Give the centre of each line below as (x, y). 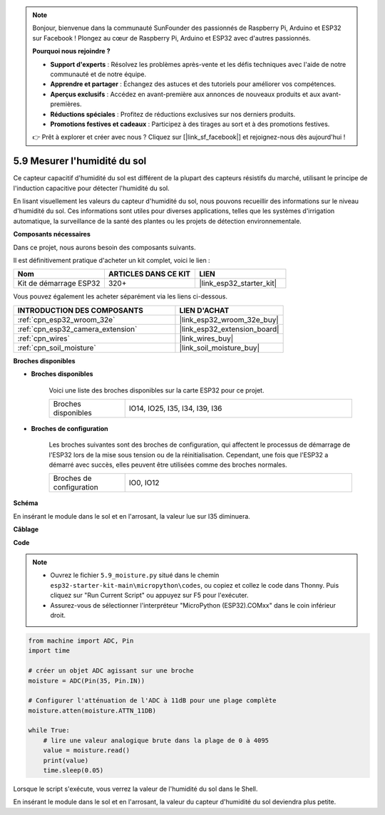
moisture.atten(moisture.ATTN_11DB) (92, 710)
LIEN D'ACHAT (204, 310)
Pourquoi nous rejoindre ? (71, 51)
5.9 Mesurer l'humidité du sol (80, 161)
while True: (49, 731)
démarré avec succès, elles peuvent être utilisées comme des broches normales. (168, 465)
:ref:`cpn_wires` (44, 338)
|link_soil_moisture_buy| (220, 348)
